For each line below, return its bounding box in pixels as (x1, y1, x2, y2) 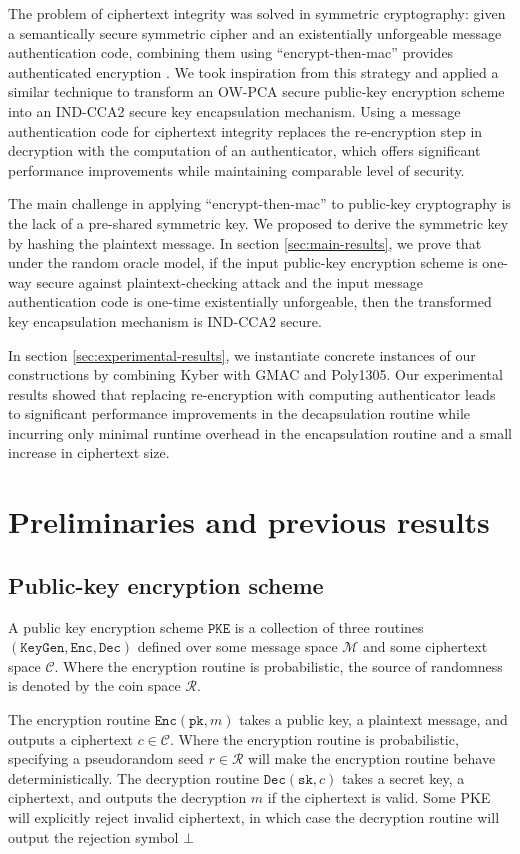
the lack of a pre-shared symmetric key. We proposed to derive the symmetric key (8, 212, 509, 233)
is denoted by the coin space (8, 675, 181, 696)
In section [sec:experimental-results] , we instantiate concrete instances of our (8, 344, 476, 365)
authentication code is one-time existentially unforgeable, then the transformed (8, 291, 492, 312)
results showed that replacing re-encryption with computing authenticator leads (8, 383, 496, 404)
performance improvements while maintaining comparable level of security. (8, 159, 465, 180)
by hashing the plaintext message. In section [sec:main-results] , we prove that (8, 232, 482, 253)
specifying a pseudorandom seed (8, 748, 204, 769)
